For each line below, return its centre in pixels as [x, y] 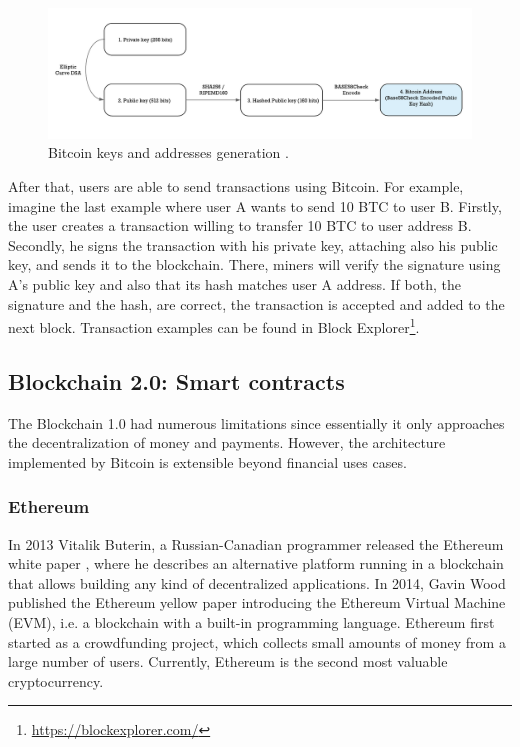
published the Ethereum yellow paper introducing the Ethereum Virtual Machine [257, 602]
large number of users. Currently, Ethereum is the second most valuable [228, 661]
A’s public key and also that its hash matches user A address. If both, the [234, 284]
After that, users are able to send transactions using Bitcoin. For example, [236, 186]
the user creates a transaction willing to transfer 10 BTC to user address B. [240, 225]
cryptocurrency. [56, 680]
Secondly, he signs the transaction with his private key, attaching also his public [253, 244]
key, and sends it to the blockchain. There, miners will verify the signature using [254, 264]
